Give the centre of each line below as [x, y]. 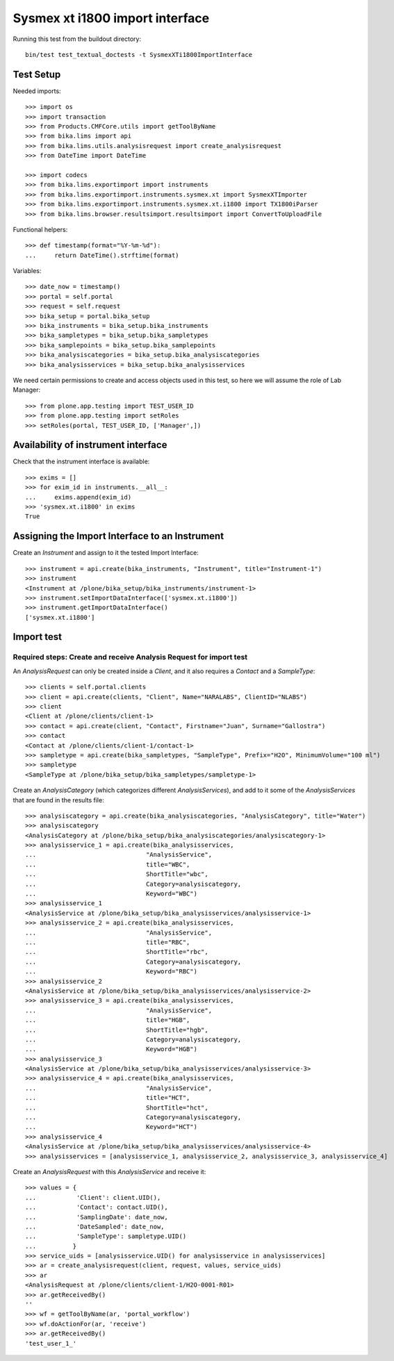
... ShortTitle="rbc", [117, 952]
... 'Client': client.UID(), [93, 1197]
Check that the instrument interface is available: [81, 461]
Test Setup [37, 74]
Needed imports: [37, 91]
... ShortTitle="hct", [117, 1107]
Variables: [27, 271]
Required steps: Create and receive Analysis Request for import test [130, 657]
